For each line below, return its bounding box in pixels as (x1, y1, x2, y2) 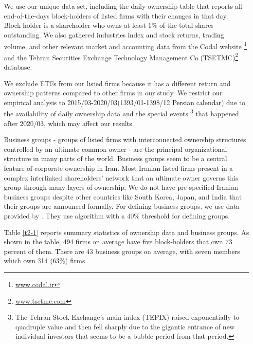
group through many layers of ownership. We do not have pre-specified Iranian (4, 182, 238, 192)
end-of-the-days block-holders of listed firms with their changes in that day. (4, 10, 228, 20)
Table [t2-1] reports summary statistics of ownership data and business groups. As (4, 227, 249, 237)
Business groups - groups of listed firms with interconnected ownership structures (4, 134, 246, 145)
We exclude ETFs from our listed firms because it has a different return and (4, 78, 231, 88)
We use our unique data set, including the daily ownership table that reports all (4, 1, 242, 11)
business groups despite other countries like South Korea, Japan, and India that (4, 191, 242, 201)
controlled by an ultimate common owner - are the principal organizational (4, 144, 227, 154)
